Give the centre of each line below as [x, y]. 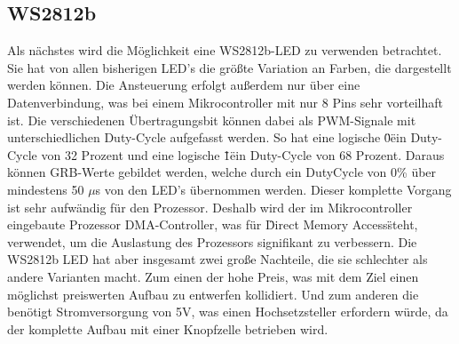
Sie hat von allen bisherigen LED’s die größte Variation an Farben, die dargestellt [229, 67]
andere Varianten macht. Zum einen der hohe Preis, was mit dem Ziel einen [213, 276]
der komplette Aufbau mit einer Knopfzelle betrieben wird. [168, 328]
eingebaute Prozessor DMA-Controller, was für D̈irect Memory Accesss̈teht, [213, 224]
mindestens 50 [46, 189]
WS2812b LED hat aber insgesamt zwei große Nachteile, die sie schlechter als [218, 259]
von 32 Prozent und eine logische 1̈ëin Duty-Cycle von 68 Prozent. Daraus [243, 154]
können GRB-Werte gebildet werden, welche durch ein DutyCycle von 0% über [222, 172]
